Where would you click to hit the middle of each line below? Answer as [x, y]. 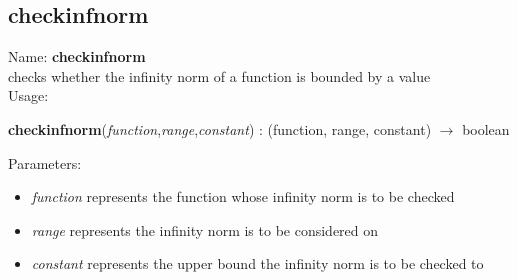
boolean [486, 128]
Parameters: [45, 162]
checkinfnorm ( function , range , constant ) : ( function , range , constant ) [220, 128]
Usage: [28, 95]
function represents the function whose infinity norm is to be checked [243, 196]
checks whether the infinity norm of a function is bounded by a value [219, 75]
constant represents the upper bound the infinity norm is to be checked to [257, 263]
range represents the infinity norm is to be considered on [205, 229]
